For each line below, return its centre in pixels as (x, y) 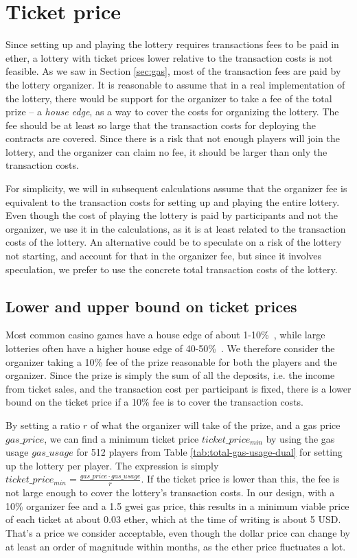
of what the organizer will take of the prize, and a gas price (216, 425)
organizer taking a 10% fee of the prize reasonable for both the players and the (171, 361)
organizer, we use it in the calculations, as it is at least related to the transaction (176, 228)
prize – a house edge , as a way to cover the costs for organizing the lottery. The (172, 112)
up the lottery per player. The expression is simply (112, 465)
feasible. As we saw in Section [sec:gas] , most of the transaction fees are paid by (173, 71)
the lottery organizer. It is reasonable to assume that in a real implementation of (175, 84)
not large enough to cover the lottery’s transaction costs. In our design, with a (170, 492)
